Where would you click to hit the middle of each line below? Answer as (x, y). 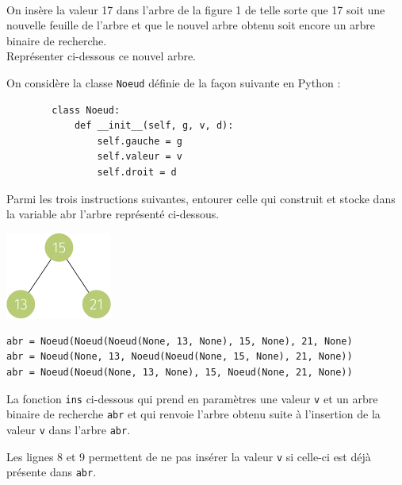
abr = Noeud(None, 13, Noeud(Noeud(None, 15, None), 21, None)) (180, 357)
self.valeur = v (140, 157)
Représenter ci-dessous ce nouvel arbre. (101, 56)
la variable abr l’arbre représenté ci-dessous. (113, 214)
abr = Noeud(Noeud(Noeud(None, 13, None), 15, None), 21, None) (180, 341)
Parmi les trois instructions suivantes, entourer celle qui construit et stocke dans (201, 198)
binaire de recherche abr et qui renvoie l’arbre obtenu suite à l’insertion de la (193, 414)
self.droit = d (137, 172)
